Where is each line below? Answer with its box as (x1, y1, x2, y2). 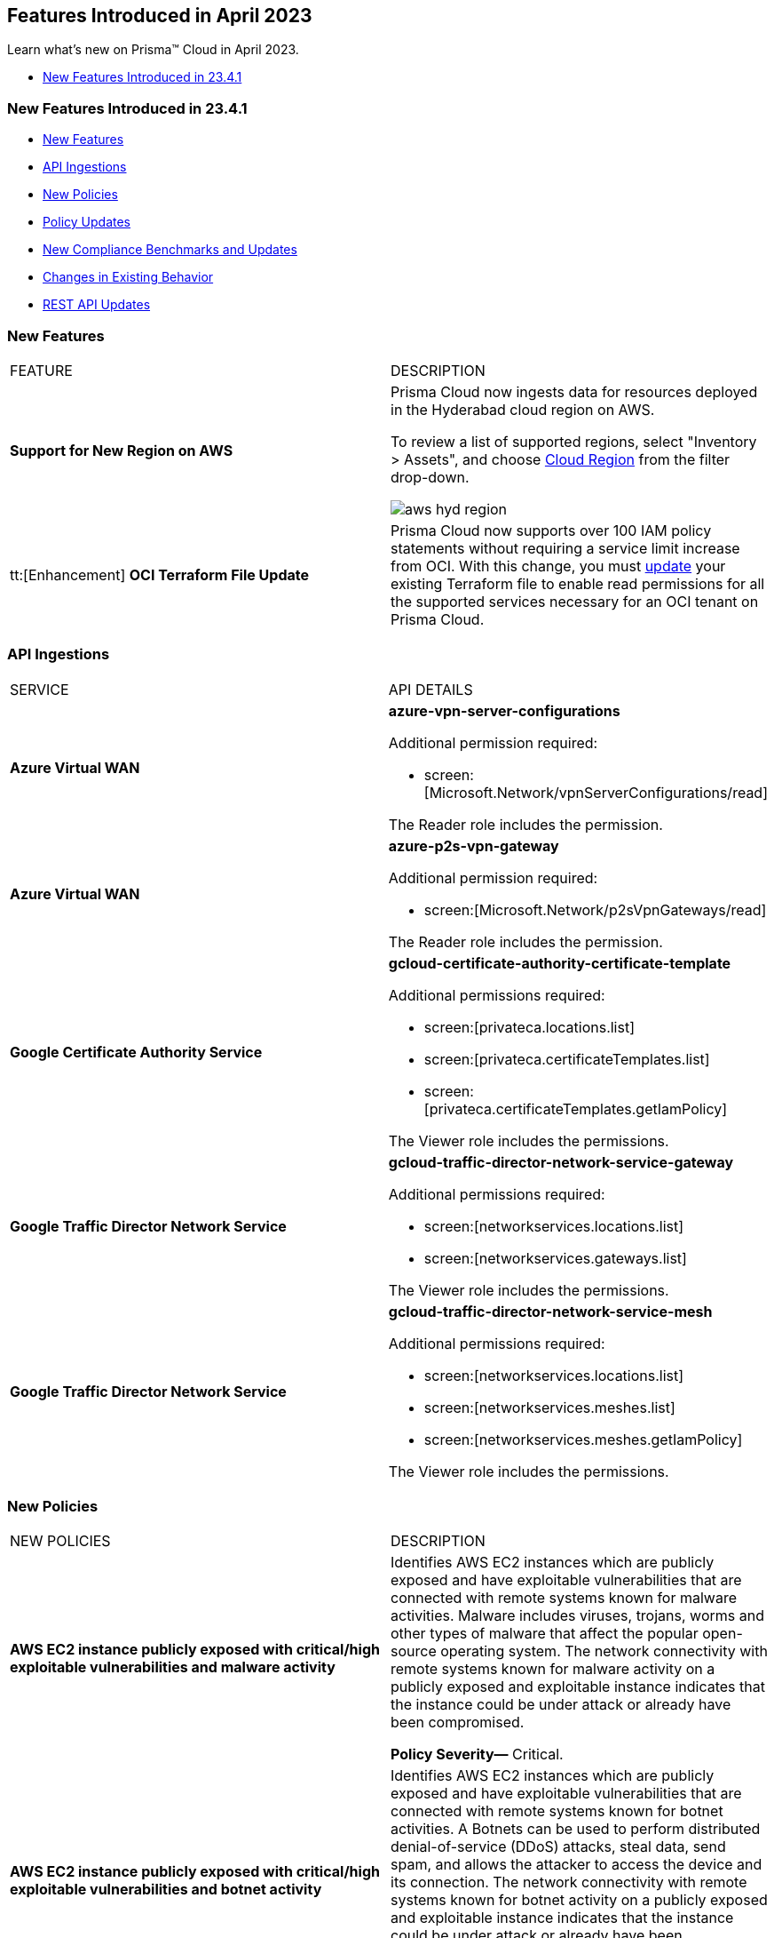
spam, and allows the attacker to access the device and (391, 1855, 762, 1874)
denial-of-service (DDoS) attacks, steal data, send (391, 1838, 726, 1856)
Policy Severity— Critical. (391, 1745, 564, 1764)
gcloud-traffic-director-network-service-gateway (388, 1152, 734, 1171)
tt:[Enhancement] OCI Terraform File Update (10, 565, 309, 584)
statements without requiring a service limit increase (391, 538, 740, 557)
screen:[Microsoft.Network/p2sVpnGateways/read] (423, 900, 767, 919)
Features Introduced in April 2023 (7, 4, 312, 27)
